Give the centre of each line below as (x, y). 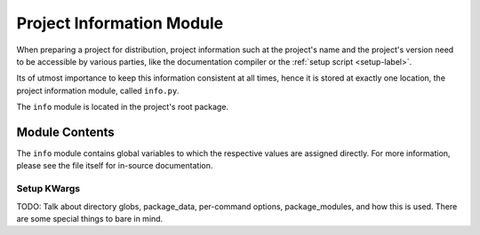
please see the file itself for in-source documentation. (115, 166)
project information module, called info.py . (98, 90)
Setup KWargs (48, 189)
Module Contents (65, 132)
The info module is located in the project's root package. (123, 107)
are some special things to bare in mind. (90, 218)
